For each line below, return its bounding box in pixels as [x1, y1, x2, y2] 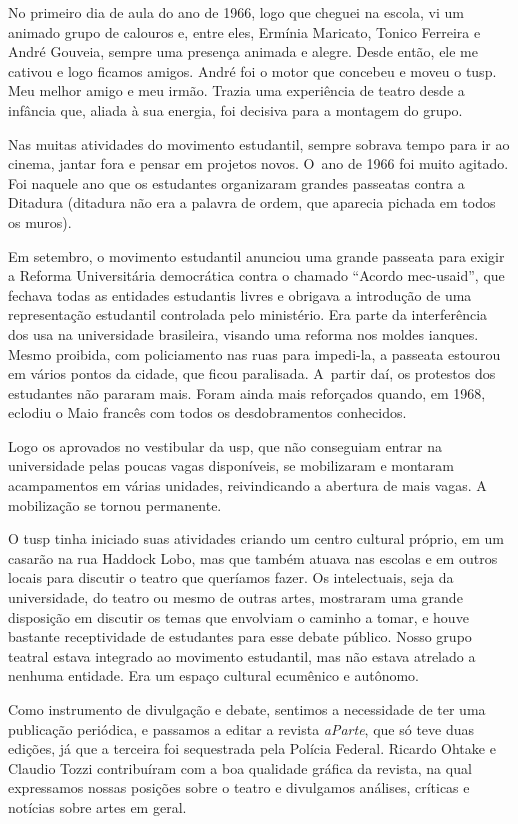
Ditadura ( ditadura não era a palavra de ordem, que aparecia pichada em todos [8, 192, 496, 213]
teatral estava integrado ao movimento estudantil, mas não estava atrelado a [8, 645, 476, 666]
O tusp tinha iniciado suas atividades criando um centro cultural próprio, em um [8, 528, 504, 549]
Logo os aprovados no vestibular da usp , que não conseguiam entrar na [8, 435, 442, 456]
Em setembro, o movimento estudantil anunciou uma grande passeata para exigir [8, 245, 505, 266]
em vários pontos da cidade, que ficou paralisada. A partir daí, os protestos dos [8, 363, 496, 384]
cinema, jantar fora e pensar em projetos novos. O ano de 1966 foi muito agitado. [8, 153, 509, 174]
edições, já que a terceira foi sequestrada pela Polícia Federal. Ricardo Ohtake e [8, 738, 496, 759]
